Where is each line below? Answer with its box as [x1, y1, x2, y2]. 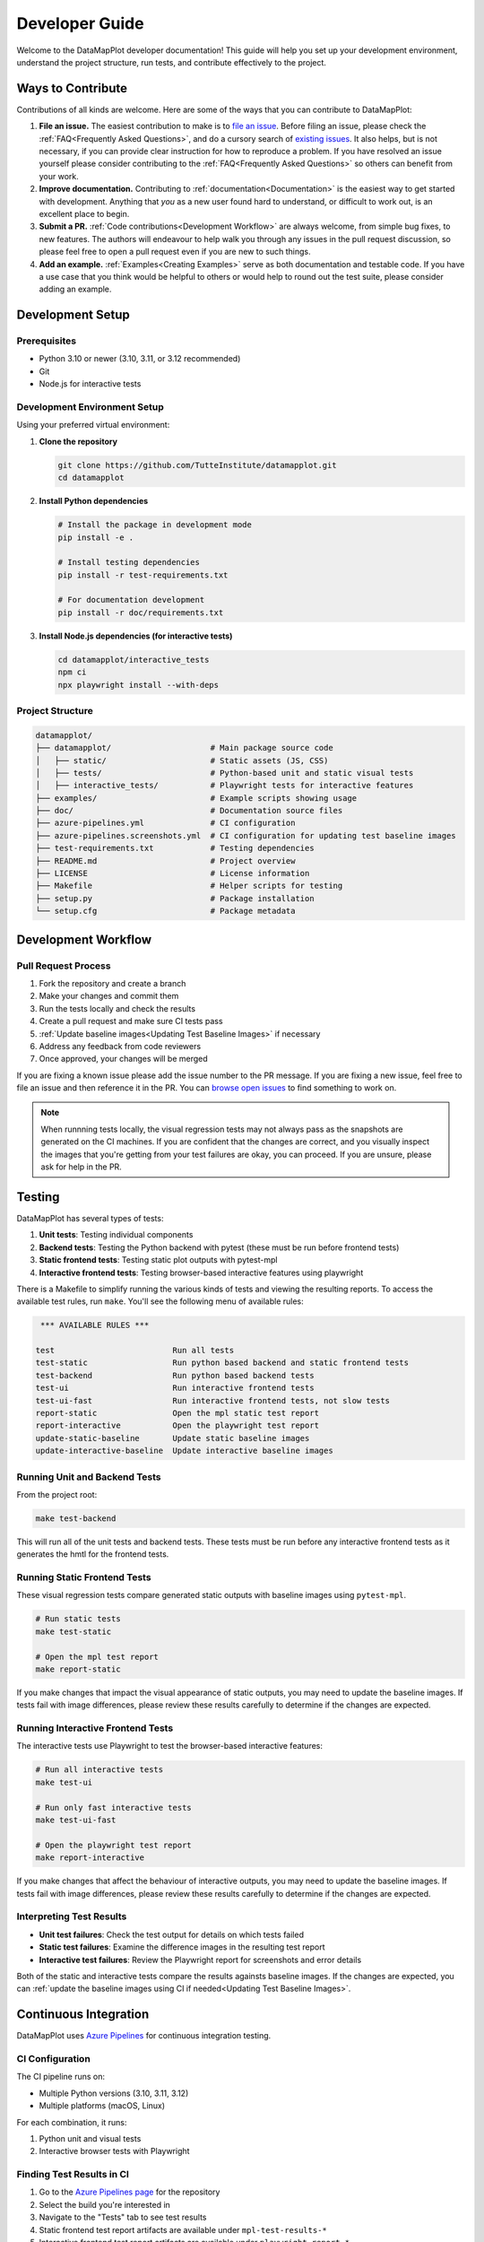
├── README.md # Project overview [35, 856, 296, 865]
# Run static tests [35, 1614, 121, 1624]
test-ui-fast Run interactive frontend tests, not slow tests [35, 1395, 390, 1405]
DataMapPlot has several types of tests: [16, 1212, 164, 1223]
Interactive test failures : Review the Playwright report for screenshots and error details [39, 1954, 362, 1965]
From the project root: [16, 1489, 98, 1499]
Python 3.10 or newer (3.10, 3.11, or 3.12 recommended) [39, 353, 241, 364]
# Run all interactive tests [35, 1765, 164, 1775]
